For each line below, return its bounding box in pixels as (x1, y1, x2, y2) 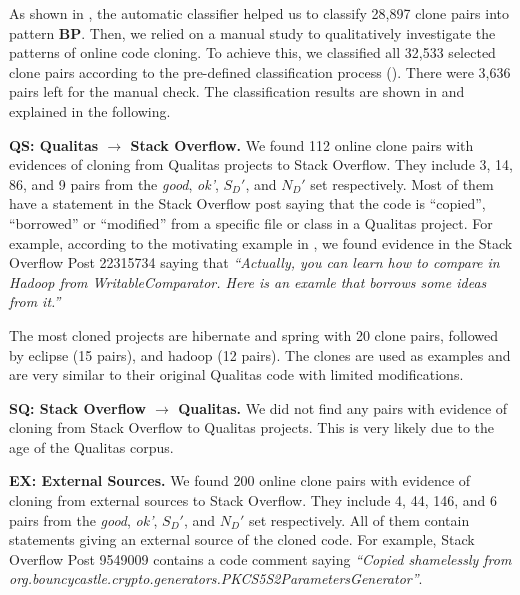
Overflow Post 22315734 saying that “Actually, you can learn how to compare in (9, 252, 500, 273)
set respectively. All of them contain (248, 509, 470, 530)
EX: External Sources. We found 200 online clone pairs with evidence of (9, 470, 471, 491)
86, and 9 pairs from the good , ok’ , (9, 173, 219, 194)
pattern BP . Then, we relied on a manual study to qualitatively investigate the (9, 22, 496, 43)
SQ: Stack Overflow (9, 397, 146, 418)
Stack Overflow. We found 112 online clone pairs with (130, 134, 474, 155)
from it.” (9, 291, 61, 312)
